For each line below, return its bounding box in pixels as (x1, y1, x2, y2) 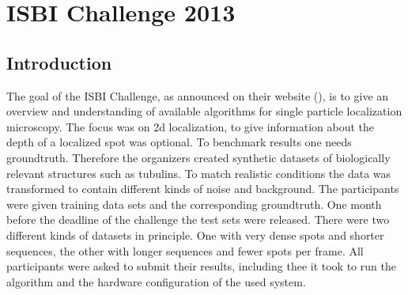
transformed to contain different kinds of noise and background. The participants (6, 180, 399, 197)
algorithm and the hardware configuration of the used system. (6, 273, 306, 289)
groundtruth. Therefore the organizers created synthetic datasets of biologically (6, 149, 391, 165)
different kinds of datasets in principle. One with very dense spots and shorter (6, 226, 384, 243)
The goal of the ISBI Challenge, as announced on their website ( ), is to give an (6, 87, 389, 104)
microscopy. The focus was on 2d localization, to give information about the (6, 118, 375, 134)
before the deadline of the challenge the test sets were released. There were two (6, 211, 390, 228)
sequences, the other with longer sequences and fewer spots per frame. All (6, 242, 364, 259)
